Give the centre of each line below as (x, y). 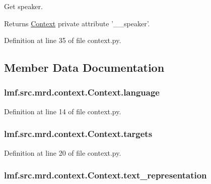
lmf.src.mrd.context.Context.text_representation (105, 175)
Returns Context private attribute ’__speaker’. (77, 23)
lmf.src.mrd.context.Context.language (82, 92)
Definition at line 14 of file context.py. (63, 111)
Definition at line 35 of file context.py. (63, 40)
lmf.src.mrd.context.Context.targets (78, 134)
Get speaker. (23, 6)
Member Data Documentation (84, 67)
